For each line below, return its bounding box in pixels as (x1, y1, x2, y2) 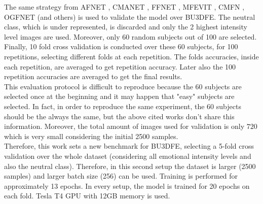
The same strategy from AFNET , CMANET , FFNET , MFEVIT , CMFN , (4, 2, 245, 12)
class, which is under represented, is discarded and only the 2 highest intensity (4, 21, 247, 32)
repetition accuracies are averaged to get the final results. (4, 71, 182, 82)
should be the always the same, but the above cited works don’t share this (4, 111, 235, 121)
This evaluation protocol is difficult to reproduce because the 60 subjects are (4, 81, 242, 91)
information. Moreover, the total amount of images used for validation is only (4, 121, 245, 131)
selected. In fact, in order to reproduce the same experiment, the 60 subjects (4, 100, 241, 111)
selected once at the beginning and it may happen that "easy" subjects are (4, 91, 235, 101)
